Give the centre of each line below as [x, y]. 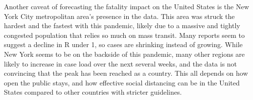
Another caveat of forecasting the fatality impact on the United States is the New [126, 6]
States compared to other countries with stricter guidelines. [93, 92]
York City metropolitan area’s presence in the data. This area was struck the [119, 16]
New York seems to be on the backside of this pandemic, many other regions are [125, 54]
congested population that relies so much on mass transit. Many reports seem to [124, 35]
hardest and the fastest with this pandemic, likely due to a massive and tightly [122, 25]
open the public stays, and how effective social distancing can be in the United [122, 82]
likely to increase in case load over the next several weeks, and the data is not [121, 63]
